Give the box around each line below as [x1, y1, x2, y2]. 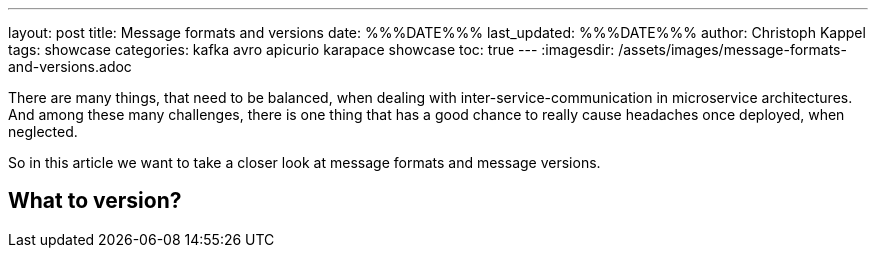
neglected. [8, 123, 78, 140]
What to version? [8, 188, 182, 214]
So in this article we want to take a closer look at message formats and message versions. [8, 154, 601, 171]
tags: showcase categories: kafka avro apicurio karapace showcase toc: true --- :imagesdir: [8, 41, 615, 58]
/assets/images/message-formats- [618, 41, 847, 58]
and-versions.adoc [8, 58, 132, 75]
